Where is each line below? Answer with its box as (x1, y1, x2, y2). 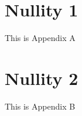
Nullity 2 (5, 66, 78, 90)
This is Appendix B (5, 100, 76, 112)
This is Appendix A (5, 32, 76, 44)
